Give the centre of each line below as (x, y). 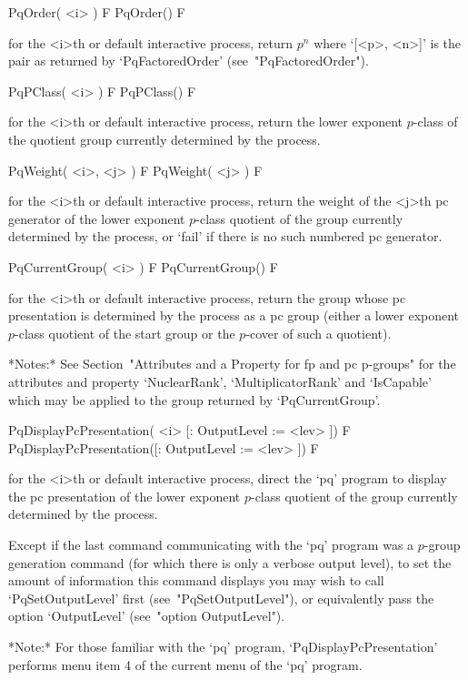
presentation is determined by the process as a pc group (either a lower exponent (234, 315)
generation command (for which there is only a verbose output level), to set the (230, 562)
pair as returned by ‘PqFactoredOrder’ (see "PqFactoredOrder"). (189, 61)
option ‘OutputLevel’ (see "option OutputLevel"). (147, 616)
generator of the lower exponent (97, 218)
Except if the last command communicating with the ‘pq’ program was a (211, 545)
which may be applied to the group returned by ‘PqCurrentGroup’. (194, 399)
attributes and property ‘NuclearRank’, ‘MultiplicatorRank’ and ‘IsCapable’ (220, 381)
